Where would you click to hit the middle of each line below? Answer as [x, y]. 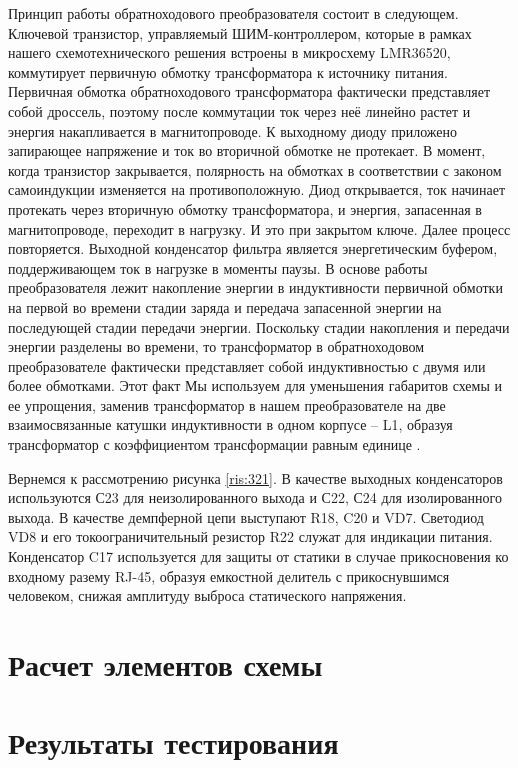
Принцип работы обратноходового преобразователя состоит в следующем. [233, 13]
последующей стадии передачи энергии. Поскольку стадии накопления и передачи [259, 326]
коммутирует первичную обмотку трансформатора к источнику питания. [228, 71]
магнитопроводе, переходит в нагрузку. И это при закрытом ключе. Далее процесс [259, 228]
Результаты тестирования [173, 742]
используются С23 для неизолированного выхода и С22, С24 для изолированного [255, 497]
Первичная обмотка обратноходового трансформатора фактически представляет [249, 91]
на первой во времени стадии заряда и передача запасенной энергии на [225, 306]
